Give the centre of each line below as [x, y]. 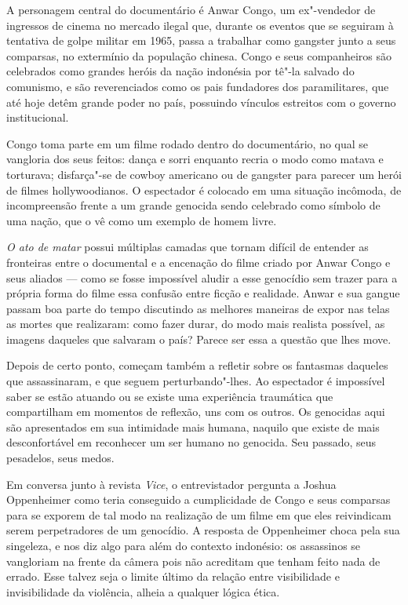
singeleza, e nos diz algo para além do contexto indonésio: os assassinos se [184, 545]
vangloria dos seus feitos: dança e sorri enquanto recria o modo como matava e [195, 159]
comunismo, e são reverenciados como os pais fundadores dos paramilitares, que [198, 86]
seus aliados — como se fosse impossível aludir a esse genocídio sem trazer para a [202, 277]
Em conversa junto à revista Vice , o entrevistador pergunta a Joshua [171, 484]
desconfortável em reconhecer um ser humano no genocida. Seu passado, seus [191, 442]
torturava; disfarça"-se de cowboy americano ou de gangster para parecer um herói [204, 174]
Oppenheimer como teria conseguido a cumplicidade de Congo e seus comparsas [199, 499]
